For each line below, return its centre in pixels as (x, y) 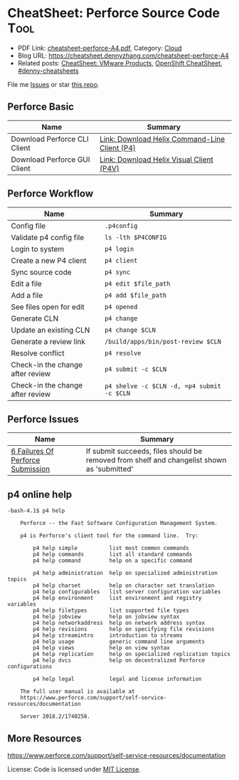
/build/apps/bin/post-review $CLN (163, 341)
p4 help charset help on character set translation (124, 586)
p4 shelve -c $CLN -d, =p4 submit (163, 386)
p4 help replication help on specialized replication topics (132, 654)
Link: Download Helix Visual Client (156, 160)
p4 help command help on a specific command (113, 561)
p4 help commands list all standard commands (113, 555)
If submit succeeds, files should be (144, 452)
